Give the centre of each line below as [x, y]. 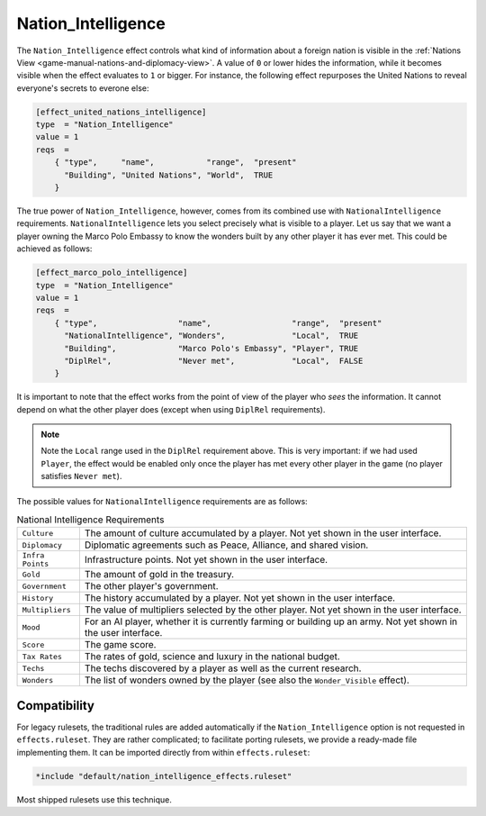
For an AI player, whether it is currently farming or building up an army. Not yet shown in [271, 621]
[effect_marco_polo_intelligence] [112, 273]
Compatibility [55, 706]
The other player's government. [152, 586]
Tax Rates [42, 656]
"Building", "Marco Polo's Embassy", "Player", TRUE [211, 348]
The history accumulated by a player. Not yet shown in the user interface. [240, 598]
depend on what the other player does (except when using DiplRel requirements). [171, 409]
